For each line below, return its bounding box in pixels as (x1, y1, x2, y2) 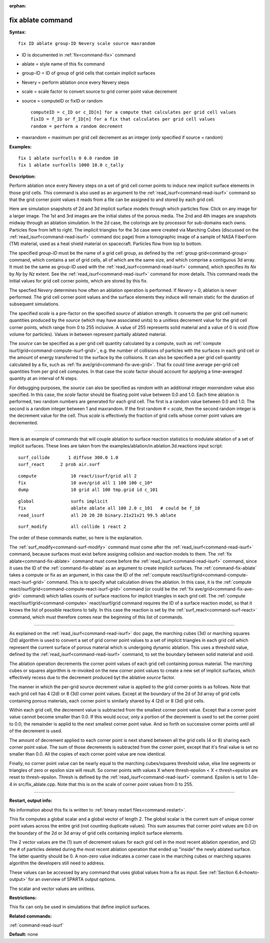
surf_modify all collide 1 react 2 (18, 523, 126, 529)
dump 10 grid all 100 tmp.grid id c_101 (18, 487, 158, 492)
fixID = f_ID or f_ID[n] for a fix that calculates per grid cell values (30, 116, 215, 122)
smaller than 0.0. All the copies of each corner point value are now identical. (9, 751, 166, 757)
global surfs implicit (18, 498, 108, 504)
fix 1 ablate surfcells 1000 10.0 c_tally (18, 162, 124, 168)
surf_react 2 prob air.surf (18, 461, 100, 467)
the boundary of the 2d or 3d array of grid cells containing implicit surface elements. (9, 830, 183, 836)
